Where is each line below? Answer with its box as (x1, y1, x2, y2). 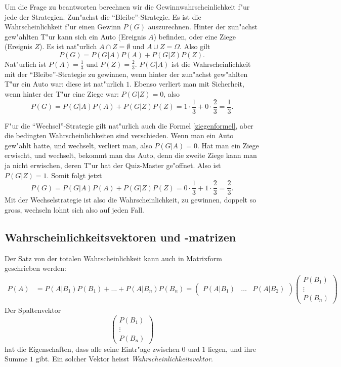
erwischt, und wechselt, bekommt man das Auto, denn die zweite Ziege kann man (5, 150, 257, 160)
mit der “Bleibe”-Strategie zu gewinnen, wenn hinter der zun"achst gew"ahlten (5, 68, 248, 79)
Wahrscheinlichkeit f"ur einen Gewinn (5, 21, 121, 32)
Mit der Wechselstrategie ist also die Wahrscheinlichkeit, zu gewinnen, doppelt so (5, 194, 257, 205)
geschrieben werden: (5, 263, 66, 273)
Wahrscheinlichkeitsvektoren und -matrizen (5, 229, 236, 244)
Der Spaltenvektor (5, 305, 61, 315)
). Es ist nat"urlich (39, 41, 97, 52)
